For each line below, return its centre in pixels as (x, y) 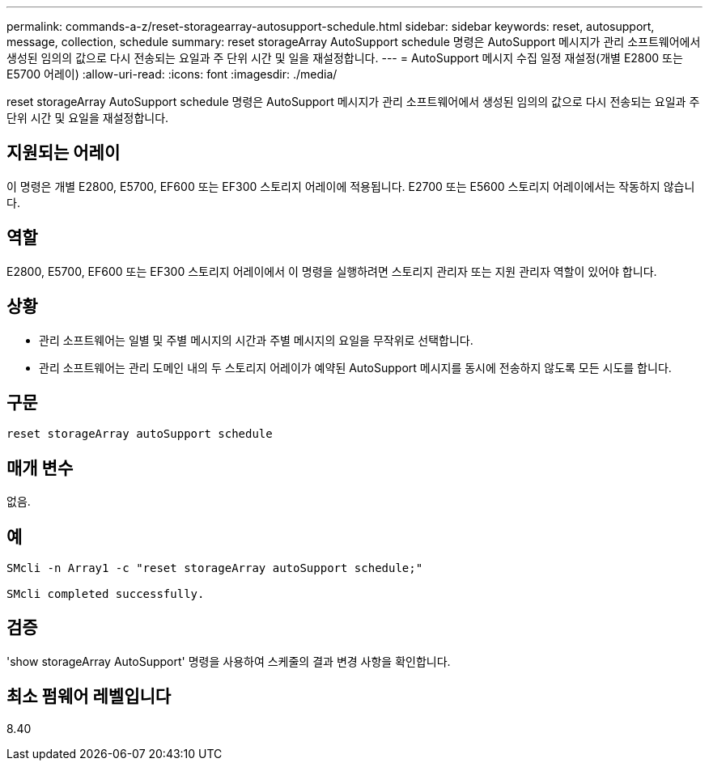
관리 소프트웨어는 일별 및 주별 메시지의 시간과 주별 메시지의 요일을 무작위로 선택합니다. (256, 340)
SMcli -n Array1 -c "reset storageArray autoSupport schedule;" (215, 568)
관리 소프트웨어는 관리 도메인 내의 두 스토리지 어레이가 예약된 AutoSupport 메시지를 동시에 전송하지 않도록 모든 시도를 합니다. (355, 367)
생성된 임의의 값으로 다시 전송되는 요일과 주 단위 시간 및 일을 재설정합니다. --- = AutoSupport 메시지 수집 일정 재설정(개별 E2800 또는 (345, 58)
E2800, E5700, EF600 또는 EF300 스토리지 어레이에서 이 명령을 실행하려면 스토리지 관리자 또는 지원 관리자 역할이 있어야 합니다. (332, 271)
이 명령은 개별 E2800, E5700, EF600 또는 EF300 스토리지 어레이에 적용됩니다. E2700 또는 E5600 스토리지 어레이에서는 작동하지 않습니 (351, 186)
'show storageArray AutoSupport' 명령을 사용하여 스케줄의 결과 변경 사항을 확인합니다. (229, 661)
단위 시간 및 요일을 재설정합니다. (88, 118)
